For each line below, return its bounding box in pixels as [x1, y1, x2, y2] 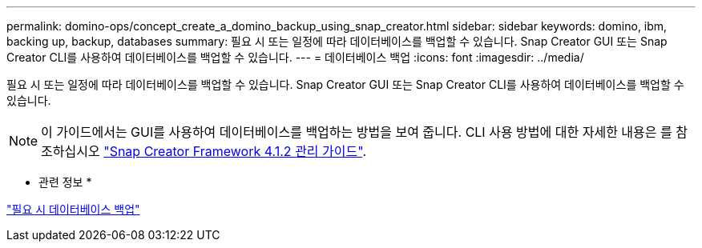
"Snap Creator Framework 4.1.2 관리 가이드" [103, 143, 363, 159]
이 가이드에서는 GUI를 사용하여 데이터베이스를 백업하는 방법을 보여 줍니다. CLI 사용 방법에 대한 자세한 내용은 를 [41, 124, 672, 140]
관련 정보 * [38, 175, 92, 189]
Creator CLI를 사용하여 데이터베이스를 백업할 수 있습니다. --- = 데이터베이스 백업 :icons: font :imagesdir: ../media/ [6, 50, 584, 64]
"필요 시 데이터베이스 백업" [6, 202, 140, 216]
